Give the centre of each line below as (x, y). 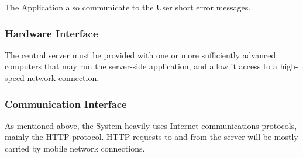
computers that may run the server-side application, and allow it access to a (141, 66)
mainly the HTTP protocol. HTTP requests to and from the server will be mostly (151, 137)
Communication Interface (66, 103)
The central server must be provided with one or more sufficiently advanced (140, 55)
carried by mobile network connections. (75, 148)
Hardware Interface (51, 33)
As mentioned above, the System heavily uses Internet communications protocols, (151, 125)
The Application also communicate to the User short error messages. (128, 7)
